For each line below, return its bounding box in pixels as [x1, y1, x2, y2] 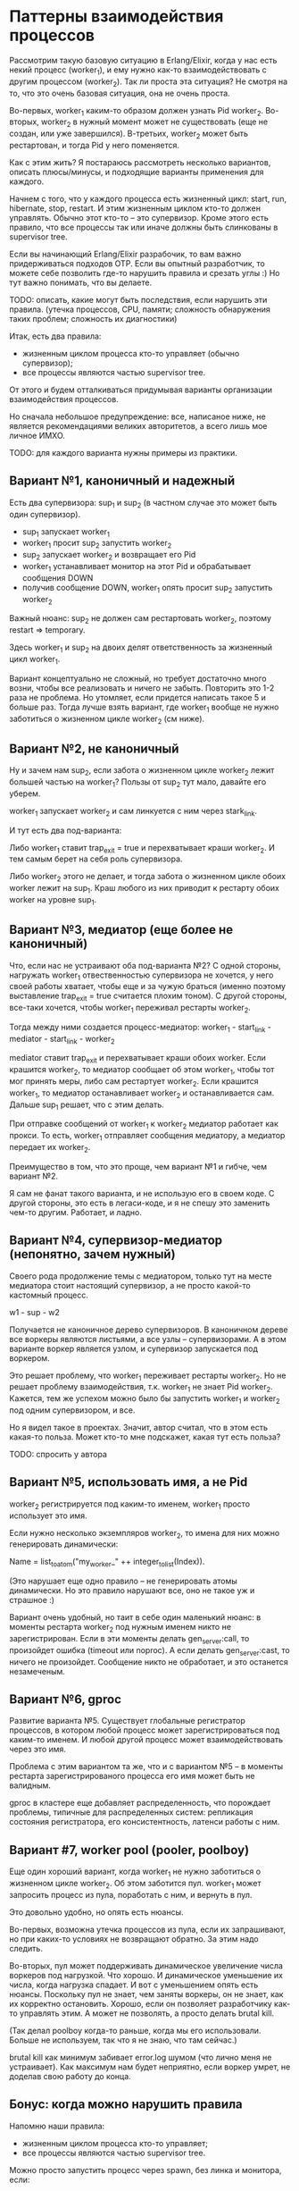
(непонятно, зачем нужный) [9, 1247, 176, 1262]
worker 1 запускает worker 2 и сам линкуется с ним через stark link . [9, 805, 257, 818]
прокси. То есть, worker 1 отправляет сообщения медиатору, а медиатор [9, 1130, 286, 1143]
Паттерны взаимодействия [9, 6, 224, 27]
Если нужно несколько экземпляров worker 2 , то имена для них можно [9, 1527, 280, 1540]
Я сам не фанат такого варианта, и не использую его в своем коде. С [9, 1188, 275, 1198]
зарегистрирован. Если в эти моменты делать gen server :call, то [9, 1633, 250, 1646]
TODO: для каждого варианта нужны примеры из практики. [9, 447, 238, 458]
